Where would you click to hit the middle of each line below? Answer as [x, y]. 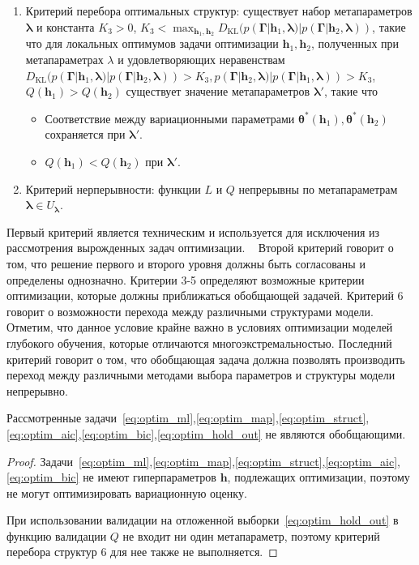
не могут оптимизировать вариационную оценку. [127, 492]
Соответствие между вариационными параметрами [170, 118]
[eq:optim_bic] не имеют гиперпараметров [111, 477]
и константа [66, 26]
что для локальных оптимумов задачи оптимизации [152, 43]
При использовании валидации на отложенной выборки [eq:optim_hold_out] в [203, 520]
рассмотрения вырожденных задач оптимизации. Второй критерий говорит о [200, 248]
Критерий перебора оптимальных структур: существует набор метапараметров [219, 11]
